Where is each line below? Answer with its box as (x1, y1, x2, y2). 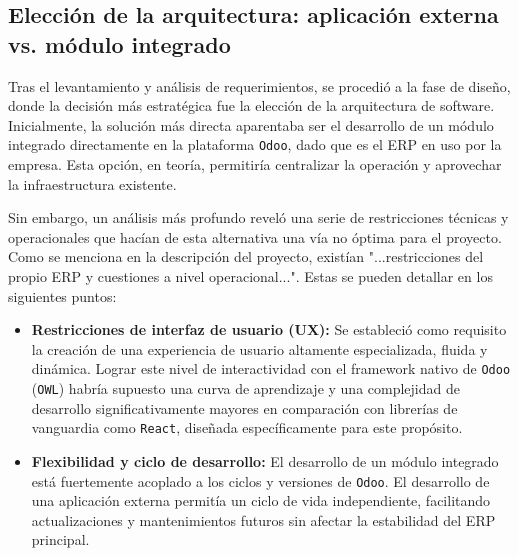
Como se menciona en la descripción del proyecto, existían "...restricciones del (8, 246, 484, 267)
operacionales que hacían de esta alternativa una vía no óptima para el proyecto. (8, 226, 502, 247)
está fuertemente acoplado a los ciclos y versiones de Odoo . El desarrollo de (31, 470, 490, 491)
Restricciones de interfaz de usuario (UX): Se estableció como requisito (31, 319, 507, 340)
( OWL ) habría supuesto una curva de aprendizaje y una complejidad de (31, 378, 460, 399)
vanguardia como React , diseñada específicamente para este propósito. (31, 417, 463, 438)
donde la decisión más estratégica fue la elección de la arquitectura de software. (8, 95, 495, 116)
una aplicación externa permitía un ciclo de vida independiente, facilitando (31, 490, 491, 511)
